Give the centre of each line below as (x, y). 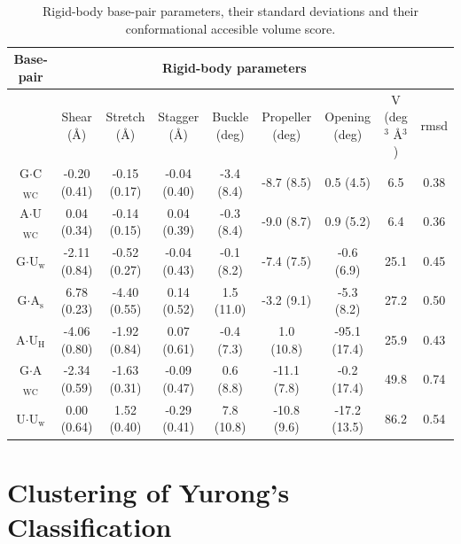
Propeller (287, 117)
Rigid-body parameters (234, 67)
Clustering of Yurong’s (148, 491)
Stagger (179, 117)
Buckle (230, 117)
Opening (348, 117)
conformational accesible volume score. (230, 28)
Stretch (125, 117)
